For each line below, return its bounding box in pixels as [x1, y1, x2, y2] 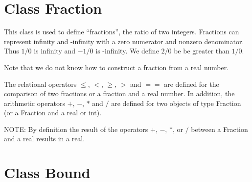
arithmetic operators [4, 98, 66, 108]
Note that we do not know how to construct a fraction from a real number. [4, 62, 229, 72]
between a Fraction [191, 124, 248, 134]
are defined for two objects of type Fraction [111, 98, 241, 108]
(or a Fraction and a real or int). [4, 107, 102, 118]
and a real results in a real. [4, 133, 85, 144]
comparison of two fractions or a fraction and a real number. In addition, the [4, 88, 235, 99]
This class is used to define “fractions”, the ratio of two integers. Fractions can [4, 26, 239, 37]
